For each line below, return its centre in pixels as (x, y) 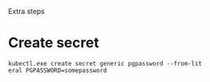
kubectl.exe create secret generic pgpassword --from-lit (105, 63)
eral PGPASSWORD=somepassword (58, 70)
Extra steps (26, 11)
